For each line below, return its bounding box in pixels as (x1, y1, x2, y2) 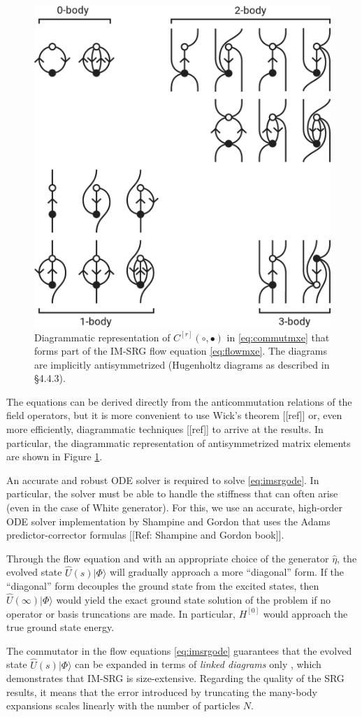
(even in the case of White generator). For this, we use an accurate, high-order (6, 500, 342, 515)
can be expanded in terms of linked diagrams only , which (75, 657, 321, 672)
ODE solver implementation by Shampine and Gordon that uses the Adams (6, 513, 331, 528)
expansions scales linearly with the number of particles (6, 698, 240, 713)
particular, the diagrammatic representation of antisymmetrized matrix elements (6, 435, 351, 450)
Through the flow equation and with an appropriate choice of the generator (6, 551, 329, 565)
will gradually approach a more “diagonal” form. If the (110, 565, 345, 579)
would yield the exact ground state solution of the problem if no (56, 592, 331, 607)
